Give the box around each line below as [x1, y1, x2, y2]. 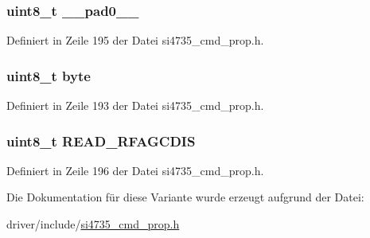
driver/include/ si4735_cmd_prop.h [6, 216, 180, 232]
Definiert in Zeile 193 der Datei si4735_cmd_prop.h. [6, 97, 264, 114]
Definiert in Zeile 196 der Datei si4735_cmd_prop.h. [6, 162, 264, 178]
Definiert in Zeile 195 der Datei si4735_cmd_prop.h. [6, 32, 264, 49]
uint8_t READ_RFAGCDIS [6, 131, 196, 150]
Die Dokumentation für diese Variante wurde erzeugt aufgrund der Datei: [6, 189, 364, 205]
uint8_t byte [6, 65, 91, 85]
